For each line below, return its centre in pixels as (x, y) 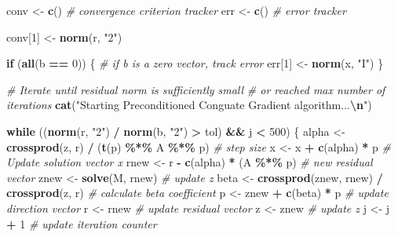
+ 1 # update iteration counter (82, 223)
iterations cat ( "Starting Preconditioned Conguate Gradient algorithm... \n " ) (189, 105)
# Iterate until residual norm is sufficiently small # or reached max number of (196, 89)
